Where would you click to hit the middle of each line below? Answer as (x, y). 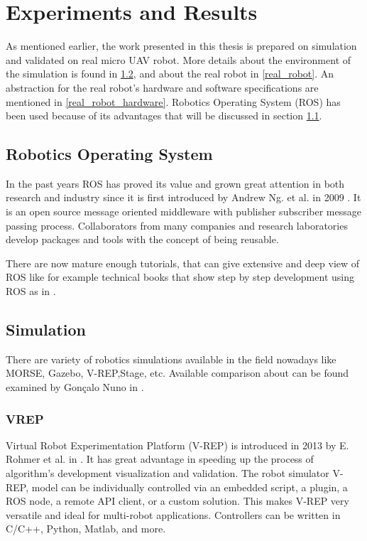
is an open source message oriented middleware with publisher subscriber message (183, 211)
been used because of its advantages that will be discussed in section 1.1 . (164, 116)
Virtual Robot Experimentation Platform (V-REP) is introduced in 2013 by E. (177, 445)
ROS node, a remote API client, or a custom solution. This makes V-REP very (177, 501)
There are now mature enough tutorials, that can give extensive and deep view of (183, 263)
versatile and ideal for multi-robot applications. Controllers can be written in (173, 514)
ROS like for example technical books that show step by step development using (180, 277)
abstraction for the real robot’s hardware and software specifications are (162, 87)
